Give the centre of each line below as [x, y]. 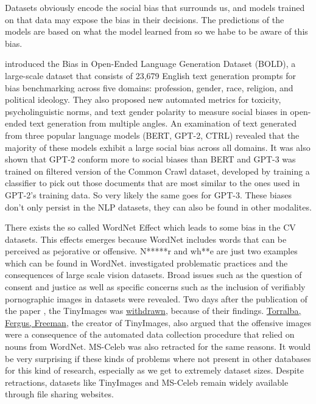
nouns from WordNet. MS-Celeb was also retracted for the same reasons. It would [158, 347]
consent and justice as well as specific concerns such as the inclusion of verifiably [155, 287]
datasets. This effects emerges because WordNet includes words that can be [146, 239]
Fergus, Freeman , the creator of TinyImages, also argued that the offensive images [158, 322]
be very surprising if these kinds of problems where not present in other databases [158, 358]
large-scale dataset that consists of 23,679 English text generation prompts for [151, 75]
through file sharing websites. [59, 394]
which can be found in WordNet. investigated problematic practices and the [146, 263]
